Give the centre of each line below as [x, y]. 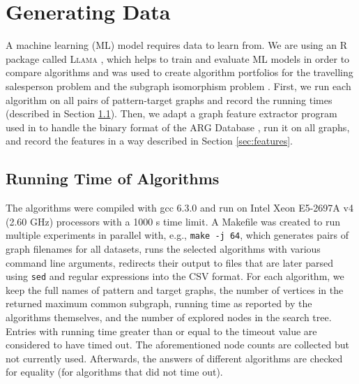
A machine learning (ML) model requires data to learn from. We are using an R [176, 45]
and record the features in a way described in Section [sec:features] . [149, 141]
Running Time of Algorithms [113, 178]
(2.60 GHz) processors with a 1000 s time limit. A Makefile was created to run [173, 221]
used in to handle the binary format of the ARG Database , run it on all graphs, [178, 127]
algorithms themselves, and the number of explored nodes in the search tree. [169, 317]
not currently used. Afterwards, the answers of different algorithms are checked [174, 358]
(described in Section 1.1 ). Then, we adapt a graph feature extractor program [171, 113]
